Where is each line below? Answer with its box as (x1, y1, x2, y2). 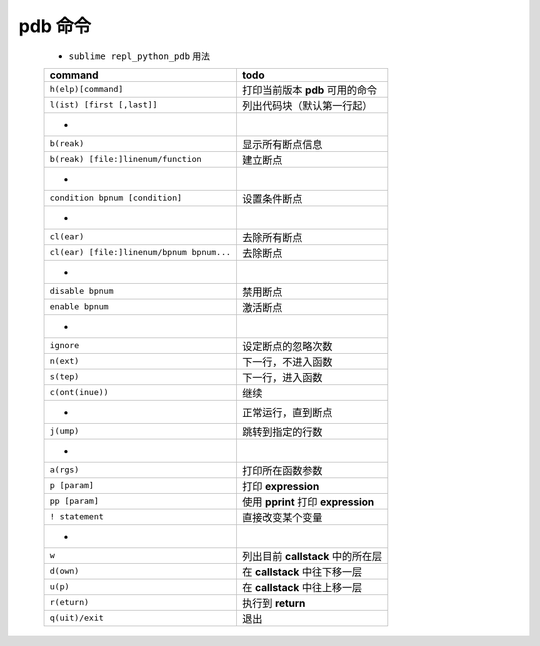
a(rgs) (49, 465, 80, 475)
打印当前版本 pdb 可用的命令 (241, 83, 378, 97)
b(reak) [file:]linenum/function (49, 154, 202, 165)
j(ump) (49, 426, 80, 437)
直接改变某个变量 (241, 510, 323, 524)
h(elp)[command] (49, 84, 124, 95)
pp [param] (49, 496, 100, 507)
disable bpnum (49, 286, 114, 297)
